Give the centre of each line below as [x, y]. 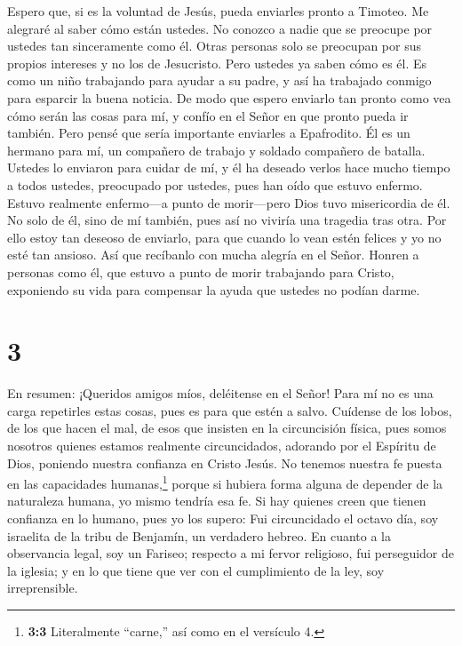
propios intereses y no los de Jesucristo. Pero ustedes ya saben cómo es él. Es [217, 63]
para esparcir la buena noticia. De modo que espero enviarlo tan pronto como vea [229, 97]
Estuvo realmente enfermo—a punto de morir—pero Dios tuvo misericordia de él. [229, 202]
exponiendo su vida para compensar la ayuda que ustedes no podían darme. [214, 289]
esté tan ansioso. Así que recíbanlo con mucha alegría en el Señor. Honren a [213, 255]
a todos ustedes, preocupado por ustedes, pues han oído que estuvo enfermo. [215, 184]
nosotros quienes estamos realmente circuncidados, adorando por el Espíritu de [222, 445]
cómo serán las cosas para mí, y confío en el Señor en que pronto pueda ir [208, 115]
